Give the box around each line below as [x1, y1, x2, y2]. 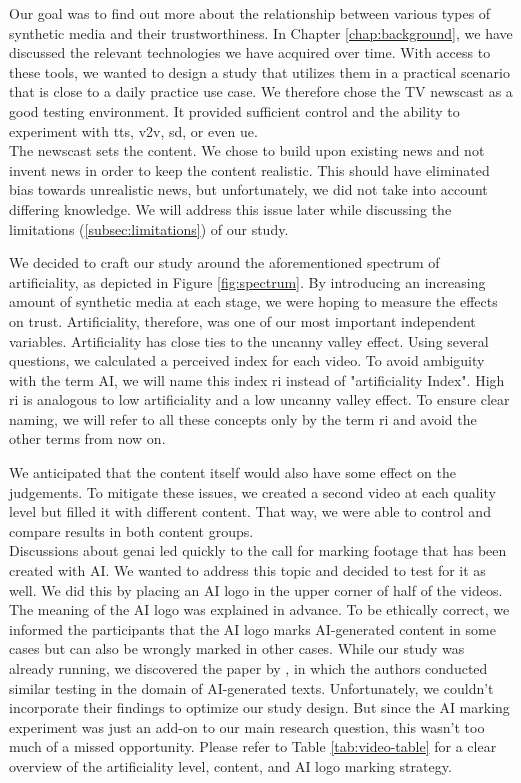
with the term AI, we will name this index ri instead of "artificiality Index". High [9, 369, 505, 390]
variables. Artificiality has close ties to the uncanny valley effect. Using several [9, 330, 489, 351]
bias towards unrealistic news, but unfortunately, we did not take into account [9, 179, 488, 200]
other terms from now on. [9, 428, 166, 449]
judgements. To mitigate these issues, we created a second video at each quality [9, 481, 496, 502]
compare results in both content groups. [9, 520, 254, 541]
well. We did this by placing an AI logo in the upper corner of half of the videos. [9, 579, 503, 600]
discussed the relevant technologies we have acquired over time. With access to [9, 42, 491, 63]
